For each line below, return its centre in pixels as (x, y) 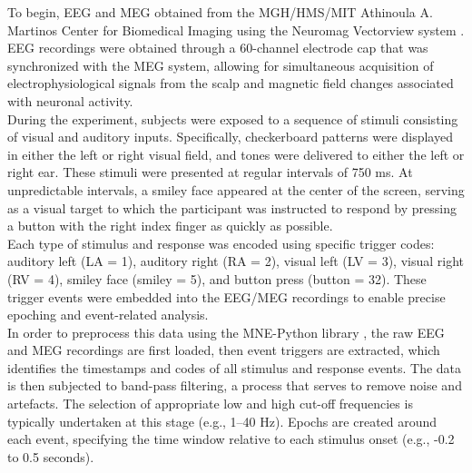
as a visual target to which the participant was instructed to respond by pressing (232, 207)
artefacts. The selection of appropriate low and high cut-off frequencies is (210, 404)
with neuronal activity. (70, 100)
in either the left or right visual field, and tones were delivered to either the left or (236, 154)
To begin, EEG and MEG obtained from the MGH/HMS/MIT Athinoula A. (220, 12)
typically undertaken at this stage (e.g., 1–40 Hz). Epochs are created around (222, 421)
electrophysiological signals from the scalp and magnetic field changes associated (231, 83)
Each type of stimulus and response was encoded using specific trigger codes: (221, 243)
